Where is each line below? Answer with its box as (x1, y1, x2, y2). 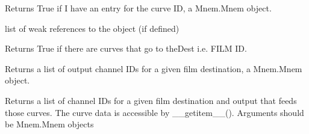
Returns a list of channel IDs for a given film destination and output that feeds (5, 94, 297, 106)
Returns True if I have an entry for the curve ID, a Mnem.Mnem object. (5, 2, 272, 14)
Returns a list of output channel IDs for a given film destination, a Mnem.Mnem (5, 62, 302, 75)
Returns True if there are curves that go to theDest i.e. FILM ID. (5, 42, 247, 55)
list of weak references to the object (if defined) (5, 22, 179, 34)
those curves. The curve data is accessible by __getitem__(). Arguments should (5, 106, 304, 118)
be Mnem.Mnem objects (5, 118, 94, 130)
